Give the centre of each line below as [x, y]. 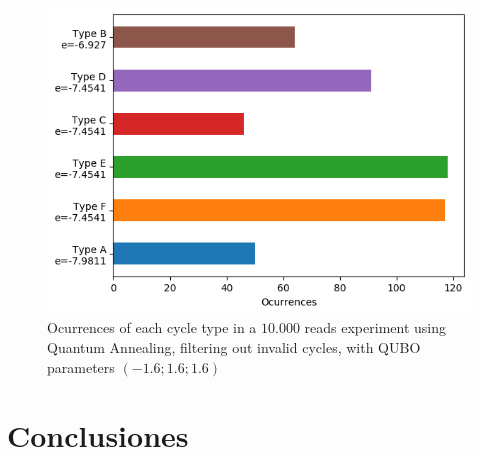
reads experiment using [375, 327]
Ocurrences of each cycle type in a [152, 327]
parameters [81, 366]
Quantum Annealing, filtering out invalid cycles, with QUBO [234, 346]
